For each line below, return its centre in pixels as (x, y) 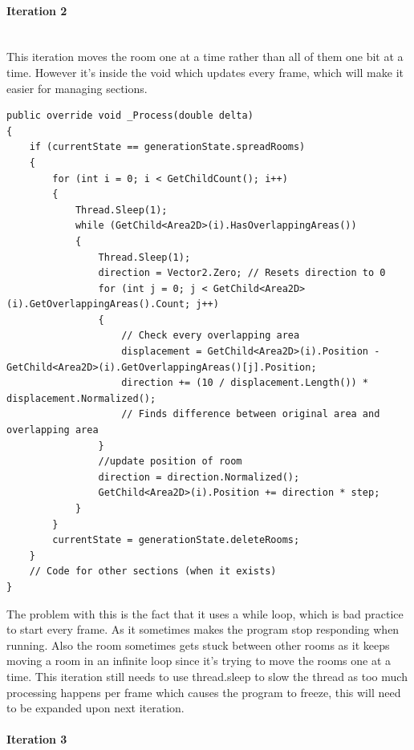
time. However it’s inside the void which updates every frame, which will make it (205, 72)
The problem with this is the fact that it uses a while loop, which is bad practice (205, 613)
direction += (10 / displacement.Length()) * (245, 383)
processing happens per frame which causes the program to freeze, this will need (204, 692)
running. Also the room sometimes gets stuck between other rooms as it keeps (198, 645)
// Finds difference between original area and (251, 414)
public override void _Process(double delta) (130, 116)
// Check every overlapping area (211, 336)
